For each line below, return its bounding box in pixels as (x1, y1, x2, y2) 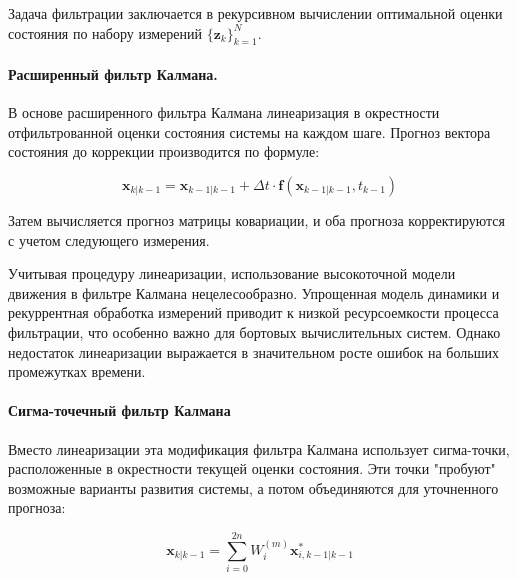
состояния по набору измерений (8, 22, 203, 43)
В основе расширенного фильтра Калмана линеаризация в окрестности (8, 102, 440, 123)
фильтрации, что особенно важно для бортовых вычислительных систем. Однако (8, 321, 501, 342)
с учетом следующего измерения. (8, 229, 210, 250)
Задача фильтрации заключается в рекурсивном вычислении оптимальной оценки (8, 3, 503, 23)
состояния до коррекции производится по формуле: (8, 141, 320, 162)
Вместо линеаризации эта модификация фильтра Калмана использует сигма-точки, (8, 438, 510, 459)
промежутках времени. (8, 361, 146, 382)
